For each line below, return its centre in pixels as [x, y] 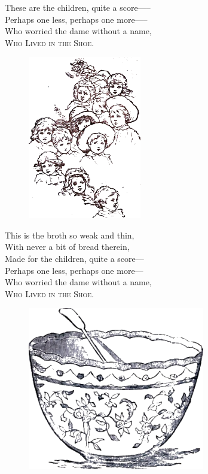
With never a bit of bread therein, [67, 247]
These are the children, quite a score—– [78, 7]
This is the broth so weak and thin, [70, 235]
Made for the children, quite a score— [74, 258]
